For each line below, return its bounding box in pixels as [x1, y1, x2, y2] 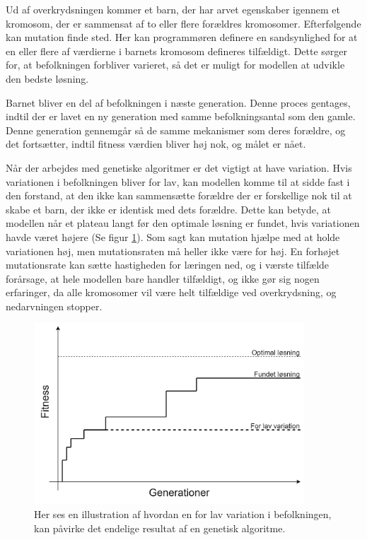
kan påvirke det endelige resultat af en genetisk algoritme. [34, 520, 286, 535]
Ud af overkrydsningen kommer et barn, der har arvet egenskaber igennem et [6, 2, 340, 16]
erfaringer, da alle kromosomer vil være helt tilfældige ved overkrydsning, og [6, 285, 337, 300]
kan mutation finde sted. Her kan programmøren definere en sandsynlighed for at [6, 30, 358, 45]
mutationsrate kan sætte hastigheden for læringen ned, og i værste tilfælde [6, 257, 330, 272]
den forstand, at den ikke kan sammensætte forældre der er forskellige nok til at [6, 188, 352, 203]
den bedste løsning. [6, 71, 89, 86]
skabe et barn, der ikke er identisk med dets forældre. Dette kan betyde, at [6, 201, 331, 216]
